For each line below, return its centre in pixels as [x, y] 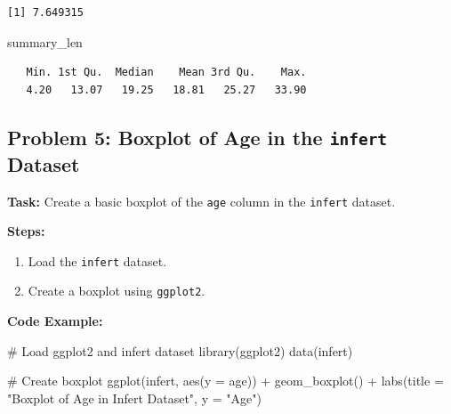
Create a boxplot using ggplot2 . [117, 291]
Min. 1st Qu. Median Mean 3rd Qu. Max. [166, 73]
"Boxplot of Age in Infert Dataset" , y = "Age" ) [134, 398]
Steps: [26, 231]
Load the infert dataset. [97, 260]
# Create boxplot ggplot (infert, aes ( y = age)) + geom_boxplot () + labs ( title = [225, 381]
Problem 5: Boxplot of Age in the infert [197, 137]
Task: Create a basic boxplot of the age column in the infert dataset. [201, 201]
